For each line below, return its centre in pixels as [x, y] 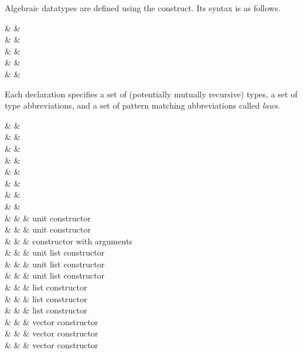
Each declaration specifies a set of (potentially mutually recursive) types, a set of [151, 94]
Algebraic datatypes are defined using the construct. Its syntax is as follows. [143, 8]
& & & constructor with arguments [69, 241]
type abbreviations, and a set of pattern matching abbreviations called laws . [142, 105]
